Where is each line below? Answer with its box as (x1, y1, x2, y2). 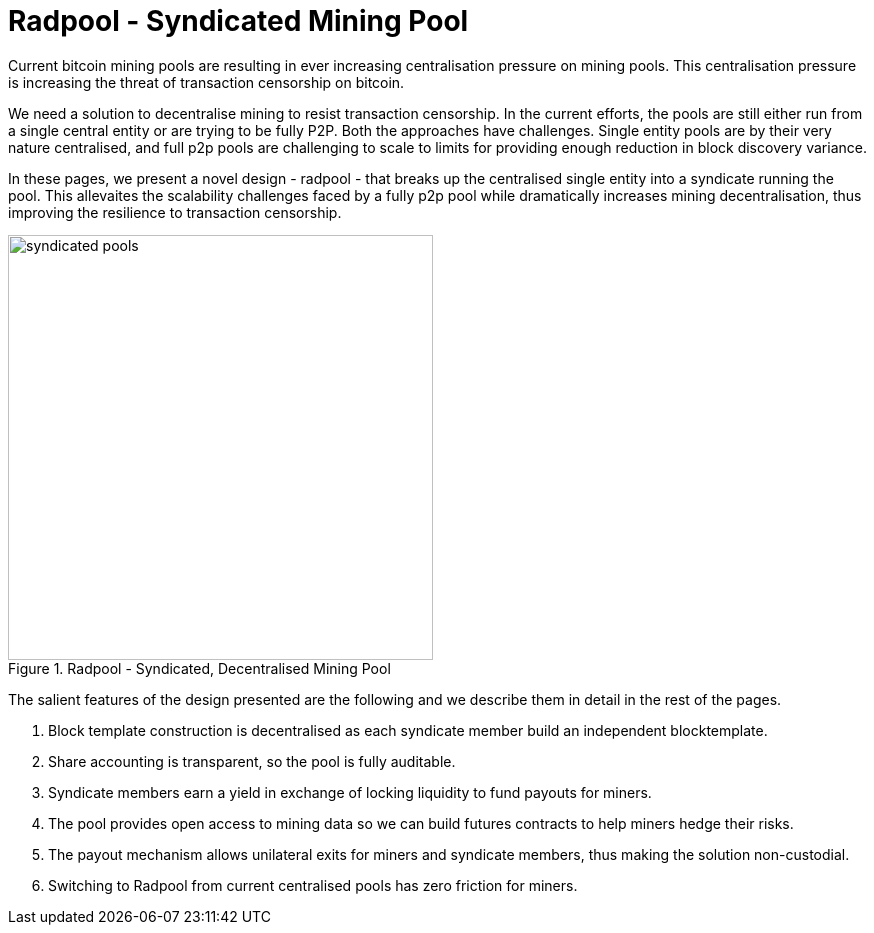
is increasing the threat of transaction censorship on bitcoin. (8, 73, 405, 91)
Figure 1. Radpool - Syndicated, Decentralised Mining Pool (8, 659, 391, 677)
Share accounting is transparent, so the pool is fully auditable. (48, 752, 456, 770)
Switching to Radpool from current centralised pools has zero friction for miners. (48, 876, 578, 894)
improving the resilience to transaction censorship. (8, 203, 342, 221)
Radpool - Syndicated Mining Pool (8, 4, 469, 38)
